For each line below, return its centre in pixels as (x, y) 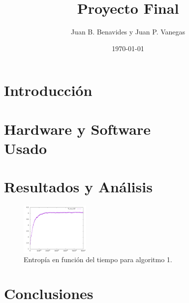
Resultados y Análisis (78, 187)
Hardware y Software (78, 129)
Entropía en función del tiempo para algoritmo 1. (98, 259)
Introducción (48, 90)
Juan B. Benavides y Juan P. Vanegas (128, 32)
